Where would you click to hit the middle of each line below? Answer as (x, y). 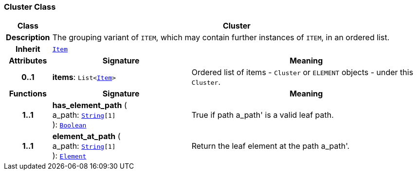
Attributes (28, 61)
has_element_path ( (90, 105)
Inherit (28, 49)
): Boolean (69, 125)
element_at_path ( (86, 136)
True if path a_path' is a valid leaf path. (263, 115)
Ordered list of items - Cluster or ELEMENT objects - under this (302, 72)
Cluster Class (30, 7)
